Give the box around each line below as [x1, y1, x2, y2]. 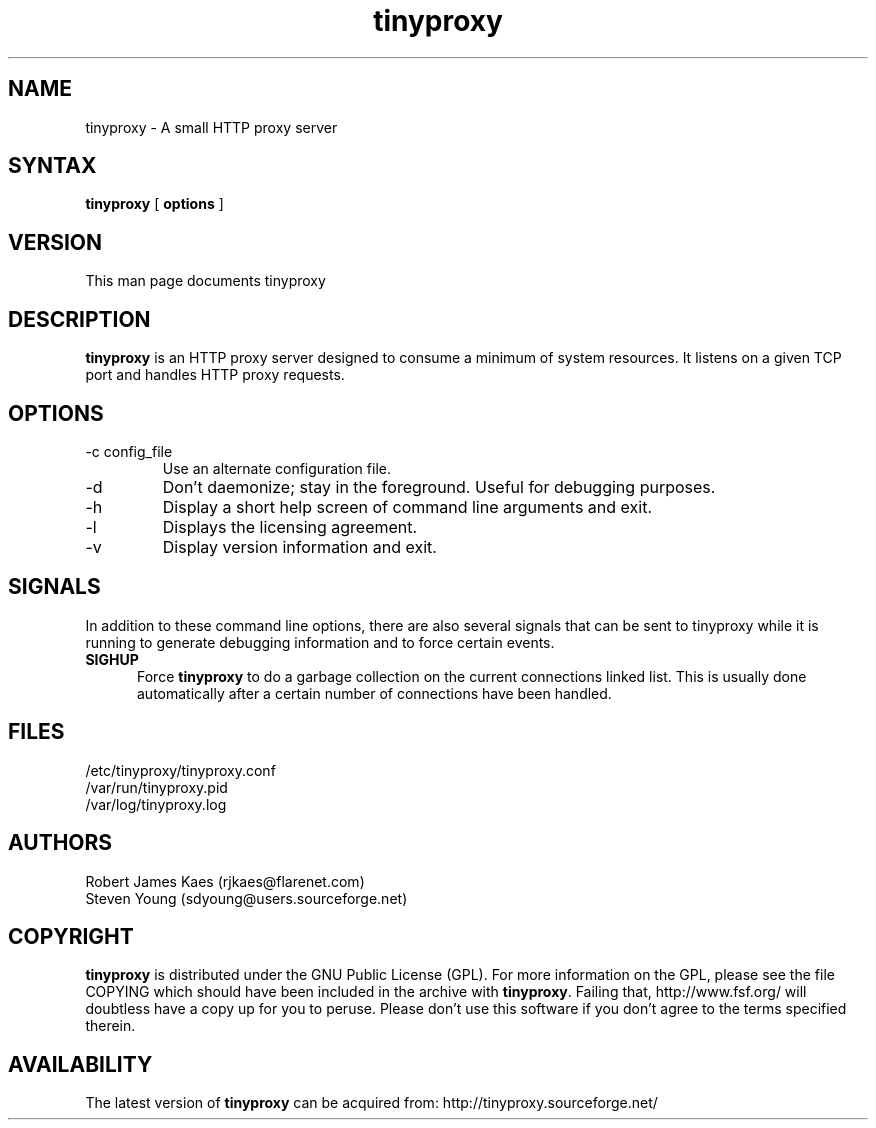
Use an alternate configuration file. [162, 459, 391, 477]
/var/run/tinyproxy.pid [85, 778, 228, 796]
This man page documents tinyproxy [85, 272, 326, 290]
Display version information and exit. [162, 536, 437, 557]
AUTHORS [8, 830, 113, 856]
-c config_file [85, 442, 173, 460]
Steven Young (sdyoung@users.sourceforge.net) [85, 889, 408, 907]
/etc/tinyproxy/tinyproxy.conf [85, 761, 276, 779]
